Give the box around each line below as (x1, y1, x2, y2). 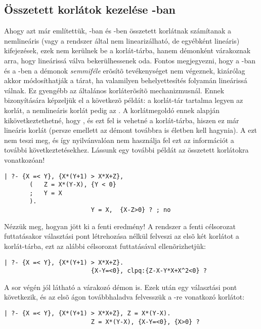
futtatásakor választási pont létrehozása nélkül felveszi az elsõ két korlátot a (4, 231, 239, 241)
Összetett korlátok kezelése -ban (4, 2, 176, 17)
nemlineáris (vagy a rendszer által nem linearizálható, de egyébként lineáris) (4, 35, 240, 46)
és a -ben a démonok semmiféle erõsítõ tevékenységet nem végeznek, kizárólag (4, 65, 245, 76)
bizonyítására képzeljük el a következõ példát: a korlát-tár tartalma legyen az (4, 95, 243, 105)
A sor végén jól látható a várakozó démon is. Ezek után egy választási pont (4, 281, 237, 292)
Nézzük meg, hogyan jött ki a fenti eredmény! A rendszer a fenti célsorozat (4, 221, 236, 231)
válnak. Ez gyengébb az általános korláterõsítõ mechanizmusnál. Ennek (4, 85, 225, 95)
